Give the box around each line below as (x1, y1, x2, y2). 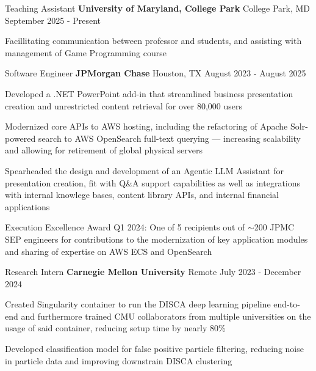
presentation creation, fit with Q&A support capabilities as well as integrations (5, 176, 301, 189)
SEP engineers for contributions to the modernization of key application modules (5, 232, 308, 245)
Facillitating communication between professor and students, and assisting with (5, 34, 302, 47)
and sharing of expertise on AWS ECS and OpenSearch (5, 244, 212, 257)
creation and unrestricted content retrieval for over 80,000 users (5, 99, 243, 112)
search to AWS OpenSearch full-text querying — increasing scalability (38, 131, 301, 144)
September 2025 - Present (5, 13, 101, 26)
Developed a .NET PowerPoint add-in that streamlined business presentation (5, 87, 293, 100)
